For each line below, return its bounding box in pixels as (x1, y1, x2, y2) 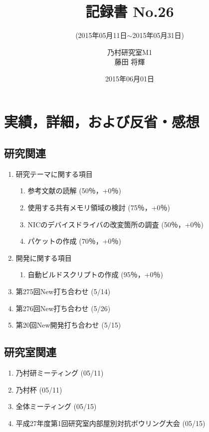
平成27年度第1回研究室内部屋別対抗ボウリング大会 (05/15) (15, 418, 206, 428)
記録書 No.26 (85, 1, 174, 21)
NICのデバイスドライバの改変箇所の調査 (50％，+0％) (27, 219, 204, 229)
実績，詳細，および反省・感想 (4, 111, 200, 131)
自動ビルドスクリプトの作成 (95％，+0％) (27, 269, 164, 280)
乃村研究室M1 (107, 46, 152, 57)
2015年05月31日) (132, 30, 184, 40)
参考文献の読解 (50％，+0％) (27, 185, 122, 196)
